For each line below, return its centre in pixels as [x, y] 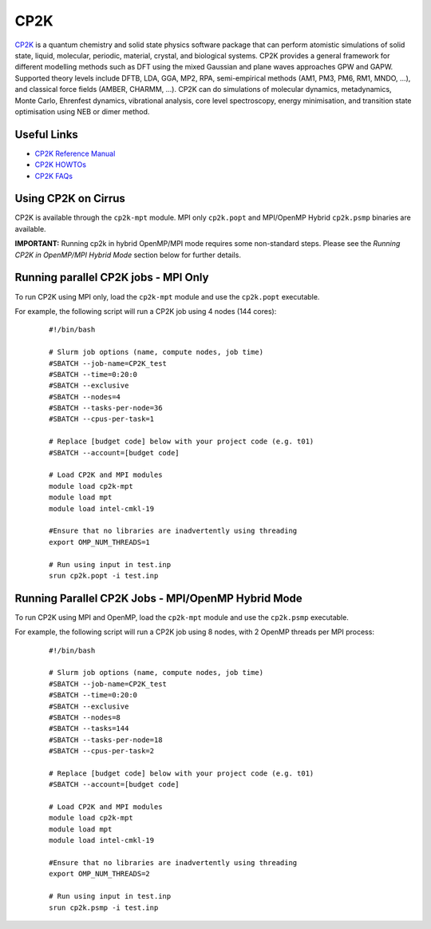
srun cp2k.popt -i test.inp [104, 576]
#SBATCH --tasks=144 [89, 729]
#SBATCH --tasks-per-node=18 [106, 740]
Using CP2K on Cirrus [70, 199]
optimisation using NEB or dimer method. [82, 111]
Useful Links [47, 135]
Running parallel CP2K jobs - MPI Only [112, 278]
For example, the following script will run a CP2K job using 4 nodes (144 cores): [146, 311]
